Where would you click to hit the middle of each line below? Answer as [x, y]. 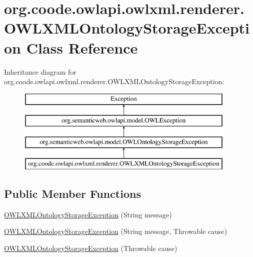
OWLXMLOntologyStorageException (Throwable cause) [91, 248]
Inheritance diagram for [40, 71]
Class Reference [82, 47]
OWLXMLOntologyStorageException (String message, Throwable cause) [116, 231]
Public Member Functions [72, 193]
